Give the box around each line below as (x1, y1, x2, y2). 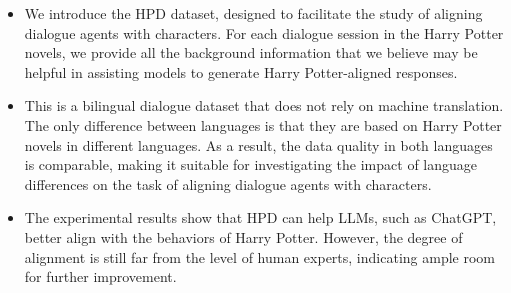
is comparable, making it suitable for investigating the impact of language (24, 154, 478, 175)
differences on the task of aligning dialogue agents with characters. (24, 173, 432, 194)
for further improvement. (24, 266, 177, 287)
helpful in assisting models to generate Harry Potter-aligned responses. (24, 61, 458, 82)
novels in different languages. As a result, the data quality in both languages (24, 134, 493, 155)
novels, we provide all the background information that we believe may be (24, 42, 478, 63)
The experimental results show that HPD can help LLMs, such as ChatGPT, (24, 207, 497, 228)
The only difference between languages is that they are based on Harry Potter (24, 114, 502, 135)
